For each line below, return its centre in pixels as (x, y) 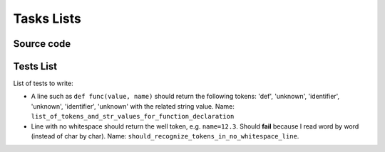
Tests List (35, 66)
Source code (42, 44)
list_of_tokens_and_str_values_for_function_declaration (133, 116)
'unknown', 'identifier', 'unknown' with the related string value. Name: (133, 106)
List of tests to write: (43, 83)
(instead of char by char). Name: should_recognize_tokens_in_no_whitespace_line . (165, 136)
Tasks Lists (47, 18)
